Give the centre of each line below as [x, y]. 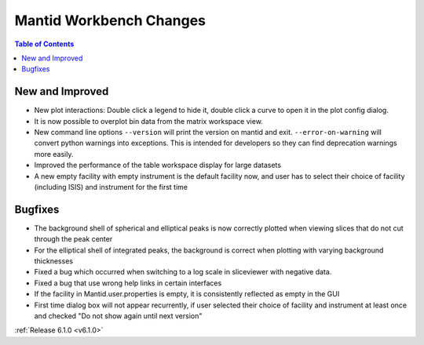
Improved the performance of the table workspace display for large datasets [158, 165]
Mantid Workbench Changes [110, 20]
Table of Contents [44, 44]
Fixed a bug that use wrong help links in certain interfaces [128, 283]
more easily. [54, 154]
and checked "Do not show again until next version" [118, 316]
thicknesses [54, 261]
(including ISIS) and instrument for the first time [111, 187]
